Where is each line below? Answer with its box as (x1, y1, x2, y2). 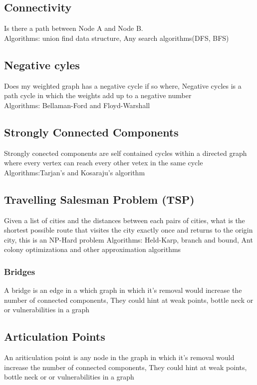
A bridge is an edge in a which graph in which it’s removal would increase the (4, 285, 242, 295)
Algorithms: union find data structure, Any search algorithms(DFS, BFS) (4, 32, 229, 43)
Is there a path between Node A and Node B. (4, 23, 143, 33)
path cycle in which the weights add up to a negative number (4, 90, 192, 101)
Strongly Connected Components (4, 124, 179, 139)
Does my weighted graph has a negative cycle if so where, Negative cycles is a (4, 80, 242, 91)
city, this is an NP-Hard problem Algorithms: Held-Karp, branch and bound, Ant (4, 234, 253, 245)
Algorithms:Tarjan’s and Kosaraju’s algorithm (4, 167, 145, 177)
